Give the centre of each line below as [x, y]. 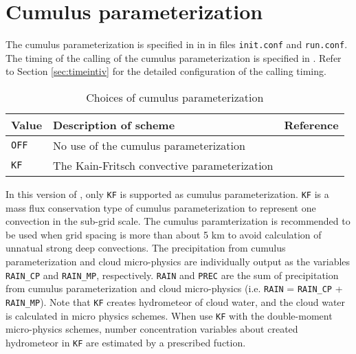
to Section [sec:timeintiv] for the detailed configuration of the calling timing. [166, 71]
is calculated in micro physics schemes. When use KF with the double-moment [169, 315]
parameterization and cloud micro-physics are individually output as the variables [178, 261]
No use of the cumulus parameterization [149, 145]
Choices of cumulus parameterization [175, 97]
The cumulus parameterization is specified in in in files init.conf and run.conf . [177, 44]
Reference [311, 124]
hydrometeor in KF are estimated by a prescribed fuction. [126, 342]
